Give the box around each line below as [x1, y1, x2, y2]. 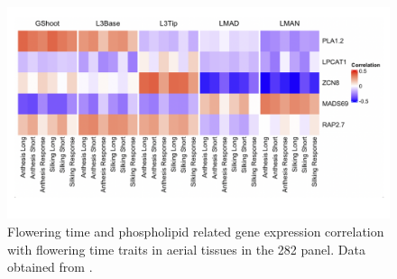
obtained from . [7, 257, 93, 276]
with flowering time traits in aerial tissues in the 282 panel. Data [7, 239, 365, 258]
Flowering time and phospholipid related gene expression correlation [7, 221, 384, 240]
